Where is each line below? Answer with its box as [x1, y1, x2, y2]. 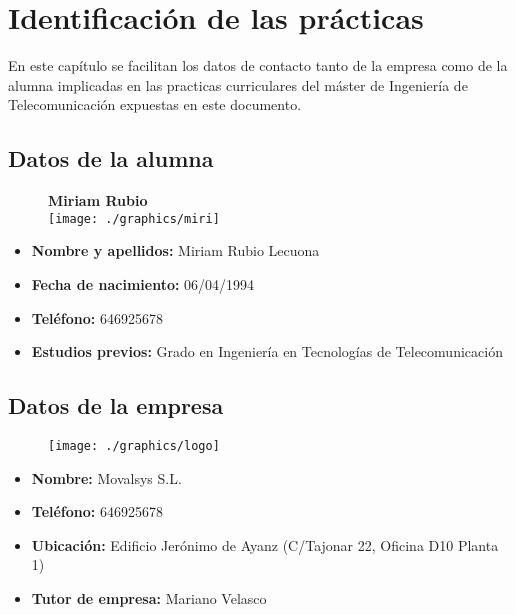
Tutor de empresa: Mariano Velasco [31, 587, 267, 608]
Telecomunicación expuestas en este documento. [8, 94, 302, 115]
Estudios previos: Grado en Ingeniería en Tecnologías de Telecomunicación [31, 341, 503, 362]
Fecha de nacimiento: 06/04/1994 [31, 273, 255, 294]
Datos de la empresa [8, 390, 224, 421]
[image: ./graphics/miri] [48, 211, 220, 226]
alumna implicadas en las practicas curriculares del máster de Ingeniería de [8, 74, 468, 95]
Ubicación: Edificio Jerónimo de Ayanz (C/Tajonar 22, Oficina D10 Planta [31, 534, 499, 555]
